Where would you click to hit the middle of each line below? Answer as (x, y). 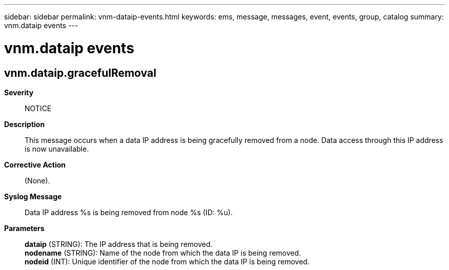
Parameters (24, 228)
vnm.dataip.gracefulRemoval (80, 73)
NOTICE (38, 108)
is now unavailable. (57, 149)
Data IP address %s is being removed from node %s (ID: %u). (129, 212)
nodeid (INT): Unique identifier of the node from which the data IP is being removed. (167, 261)
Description (25, 124)
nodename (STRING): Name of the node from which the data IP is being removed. (163, 253)
